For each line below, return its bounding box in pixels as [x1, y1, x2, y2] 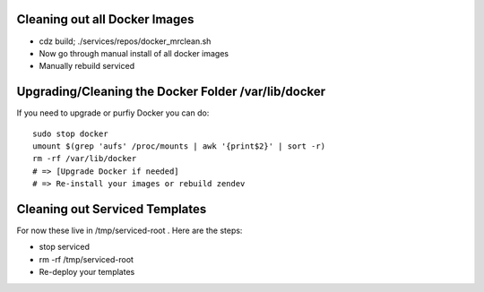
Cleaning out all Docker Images [16, 12, 194, 27]
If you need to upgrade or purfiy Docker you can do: [16, 107, 210, 118]
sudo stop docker [32, 128, 108, 139]
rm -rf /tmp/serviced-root [39, 253, 134, 264]
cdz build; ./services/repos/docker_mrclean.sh [39, 36, 212, 47]
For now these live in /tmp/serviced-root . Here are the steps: [16, 225, 243, 236]
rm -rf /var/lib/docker [32, 153, 137, 164]
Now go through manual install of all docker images [39, 47, 229, 58]
